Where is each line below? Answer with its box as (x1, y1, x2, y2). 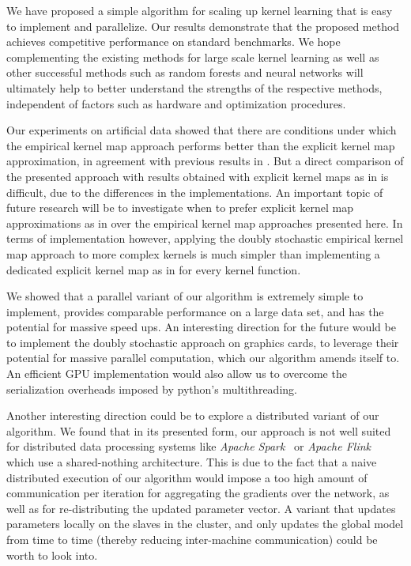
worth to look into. (6, 546, 98, 563)
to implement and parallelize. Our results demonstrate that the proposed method (6, 17, 400, 34)
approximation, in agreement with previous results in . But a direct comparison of (6, 153, 404, 169)
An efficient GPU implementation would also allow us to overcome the (6, 365, 347, 382)
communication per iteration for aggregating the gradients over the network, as (6, 485, 390, 501)
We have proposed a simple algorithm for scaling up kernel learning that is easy (6, 2, 393, 18)
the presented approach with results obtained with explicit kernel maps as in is (6, 168, 389, 184)
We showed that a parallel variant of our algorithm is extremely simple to (6, 288, 364, 304)
